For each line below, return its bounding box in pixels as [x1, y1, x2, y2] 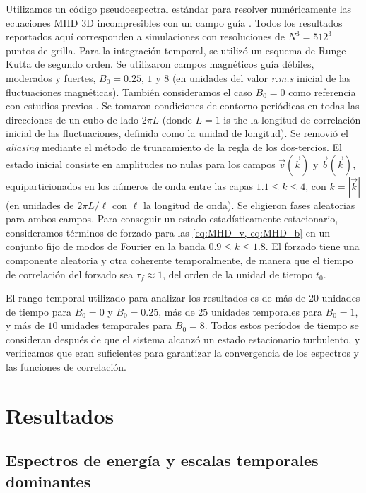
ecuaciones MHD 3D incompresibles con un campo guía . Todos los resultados [6, 15, 343, 30]
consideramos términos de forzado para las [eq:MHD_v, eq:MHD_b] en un [6, 225, 331, 239]
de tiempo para [6, 304, 71, 319]
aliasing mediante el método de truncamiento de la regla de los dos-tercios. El [6, 139, 342, 154]
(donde [162, 112, 192, 126]
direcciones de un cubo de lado [6, 112, 138, 126]
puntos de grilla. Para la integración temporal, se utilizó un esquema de [6, 42, 316, 57]
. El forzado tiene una [265, 239, 360, 254]
